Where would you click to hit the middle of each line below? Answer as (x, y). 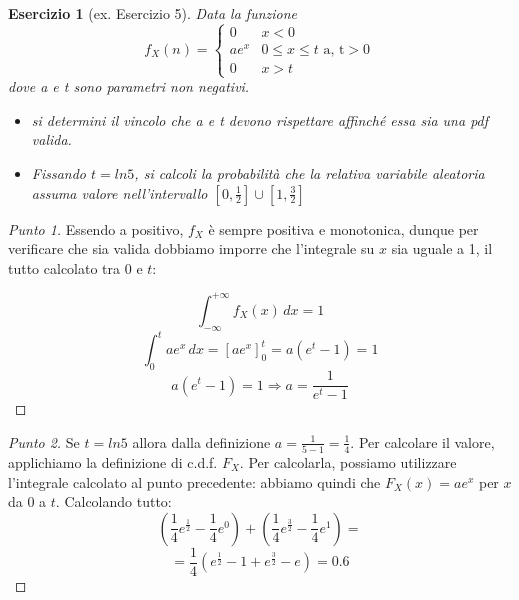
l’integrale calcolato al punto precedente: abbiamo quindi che (194, 481)
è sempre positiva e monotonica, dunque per (343, 228)
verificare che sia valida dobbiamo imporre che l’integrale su (191, 248)
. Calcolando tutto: (113, 501)
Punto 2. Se (44, 441)
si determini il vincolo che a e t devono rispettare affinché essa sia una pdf (260, 119)
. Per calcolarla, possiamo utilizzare (348, 462)
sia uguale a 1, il (442, 248)
